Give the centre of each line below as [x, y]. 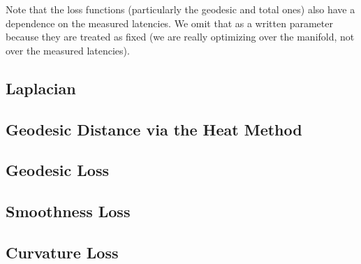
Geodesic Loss [57, 170]
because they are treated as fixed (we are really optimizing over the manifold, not [180, 37]
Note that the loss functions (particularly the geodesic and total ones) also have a [180, 9]
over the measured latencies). [68, 50]
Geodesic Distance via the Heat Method [154, 129]
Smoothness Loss [68, 211]
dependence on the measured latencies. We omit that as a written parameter [169, 23]
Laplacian [41, 88]
